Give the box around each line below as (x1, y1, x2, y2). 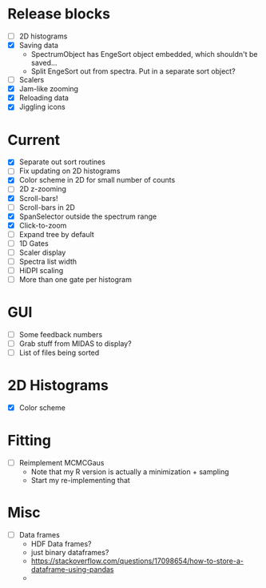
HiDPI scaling (18, 266, 64, 275)
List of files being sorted (18, 348, 100, 357)
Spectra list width (18, 256, 77, 266)
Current (7, 131, 61, 149)
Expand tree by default (18, 229, 95, 239)
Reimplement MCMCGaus (18, 458, 105, 468)
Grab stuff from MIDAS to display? (18, 339, 133, 348)
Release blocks (7, 5, 111, 23)
